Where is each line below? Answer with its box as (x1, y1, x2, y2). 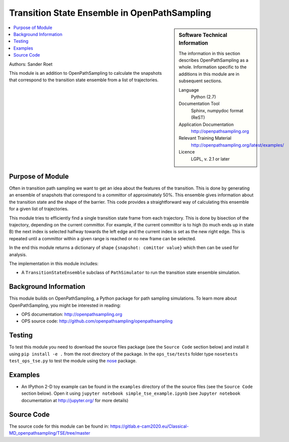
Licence (179, 149, 195, 155)
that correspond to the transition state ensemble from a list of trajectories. (9, 77, 159, 83)
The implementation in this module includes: (9, 260, 99, 266)
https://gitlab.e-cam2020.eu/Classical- (110, 423, 189, 429)
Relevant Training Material (179, 135, 232, 141)
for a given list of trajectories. (9, 206, 69, 212)
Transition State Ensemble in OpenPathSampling (9, 7, 211, 18)
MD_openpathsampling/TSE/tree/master (9, 430, 91, 436)
